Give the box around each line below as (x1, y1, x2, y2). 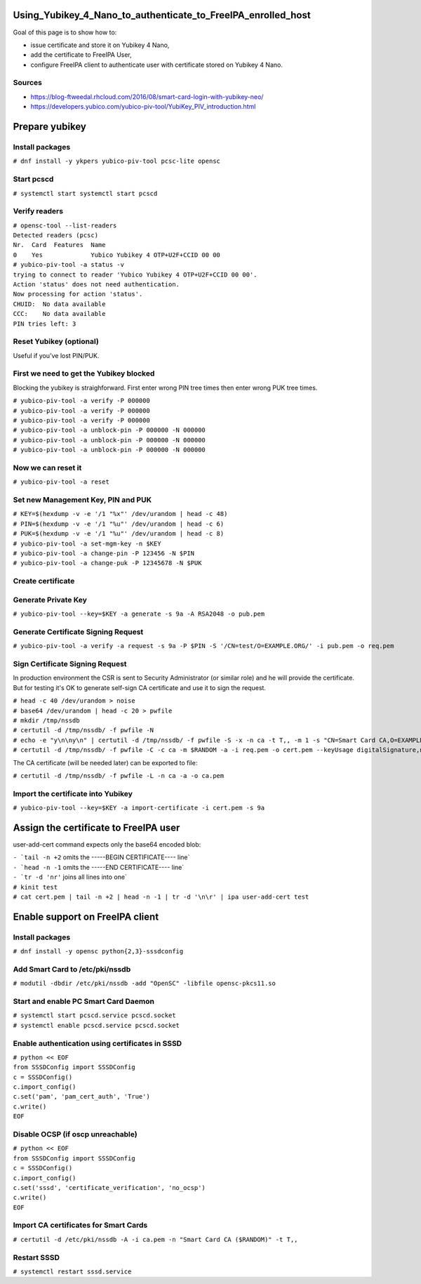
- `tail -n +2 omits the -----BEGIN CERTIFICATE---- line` (13, 853, 190, 861)
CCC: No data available (13, 310, 106, 318)
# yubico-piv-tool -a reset (13, 478, 110, 486)
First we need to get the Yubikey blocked (13, 369, 155, 378)
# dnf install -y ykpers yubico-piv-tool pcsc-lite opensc (13, 157, 221, 165)
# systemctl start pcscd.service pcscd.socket (13, 1012, 176, 1019)
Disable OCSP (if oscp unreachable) (13, 1130, 138, 1139)
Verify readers (13, 206, 63, 216)
